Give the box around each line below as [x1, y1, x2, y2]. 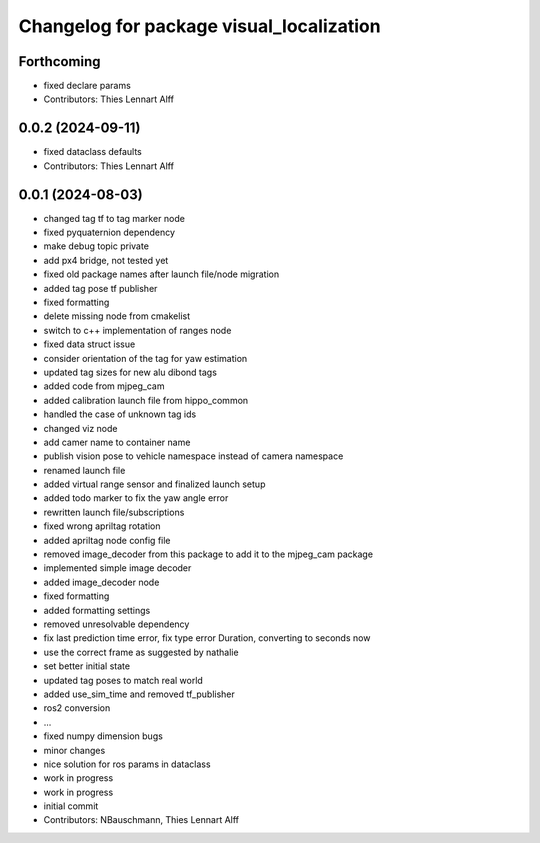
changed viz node [43, 422, 118, 434]
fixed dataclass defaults [43, 146, 142, 158]
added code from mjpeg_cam [43, 380, 165, 392]
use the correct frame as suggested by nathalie [43, 646, 239, 658]
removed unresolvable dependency [43, 618, 190, 630]
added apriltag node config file [43, 534, 171, 546]
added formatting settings [43, 604, 151, 616]
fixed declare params [43, 80, 132, 92]
